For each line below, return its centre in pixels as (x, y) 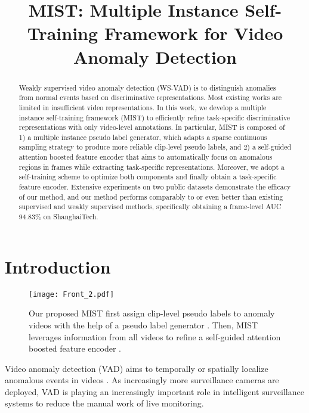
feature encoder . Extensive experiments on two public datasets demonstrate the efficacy (155, 187)
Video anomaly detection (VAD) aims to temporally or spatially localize (137, 368)
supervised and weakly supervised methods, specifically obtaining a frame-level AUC (150, 206)
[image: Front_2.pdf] (72, 294)
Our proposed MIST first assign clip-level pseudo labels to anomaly (152, 313)
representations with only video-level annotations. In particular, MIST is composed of (152, 127)
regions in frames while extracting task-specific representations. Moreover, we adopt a (152, 167)
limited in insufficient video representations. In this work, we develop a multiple (143, 107)
